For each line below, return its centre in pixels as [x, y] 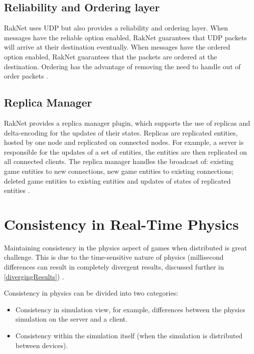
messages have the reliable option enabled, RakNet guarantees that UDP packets [126, 37]
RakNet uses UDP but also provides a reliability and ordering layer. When [116, 28]
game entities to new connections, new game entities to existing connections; [119, 171]
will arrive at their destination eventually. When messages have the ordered [117, 47]
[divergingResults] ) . [34, 276]
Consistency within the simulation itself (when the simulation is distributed [129, 335]
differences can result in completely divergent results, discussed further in [114, 267]
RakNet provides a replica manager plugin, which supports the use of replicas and [127, 123]
